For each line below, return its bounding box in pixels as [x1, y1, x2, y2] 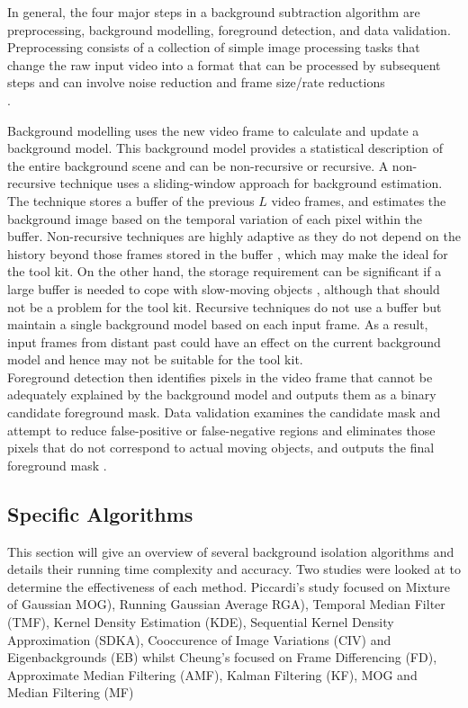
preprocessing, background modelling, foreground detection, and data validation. [7, 20, 451, 39]
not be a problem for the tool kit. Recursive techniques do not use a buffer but [7, 297, 442, 316]
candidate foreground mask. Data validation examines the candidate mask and [7, 403, 441, 422]
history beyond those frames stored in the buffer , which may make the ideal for [7, 244, 448, 263]
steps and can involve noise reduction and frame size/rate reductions [7, 73, 385, 92]
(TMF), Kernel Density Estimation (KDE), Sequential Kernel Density [7, 613, 394, 632]
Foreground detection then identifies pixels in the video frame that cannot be [7, 367, 433, 386]
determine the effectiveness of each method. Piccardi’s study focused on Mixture [7, 577, 450, 596]
